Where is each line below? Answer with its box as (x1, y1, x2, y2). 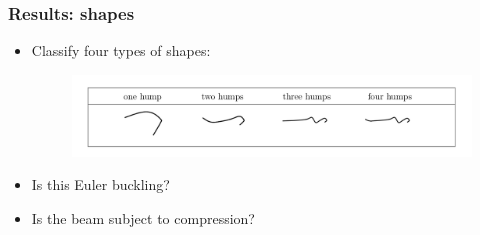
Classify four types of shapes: (31, 40, 211, 61)
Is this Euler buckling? (31, 174, 170, 195)
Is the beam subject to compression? (31, 208, 255, 229)
